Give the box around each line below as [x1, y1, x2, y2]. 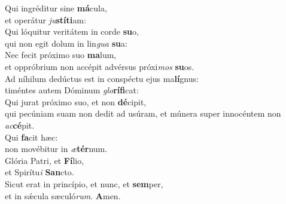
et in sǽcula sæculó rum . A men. [5, 189, 121, 202]
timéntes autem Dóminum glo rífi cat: [5, 84, 139, 96]
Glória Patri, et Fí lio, [5, 154, 84, 166]
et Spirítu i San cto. [5, 166, 74, 178]
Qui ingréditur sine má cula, [5, 2, 107, 14]
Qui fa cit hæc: [5, 130, 58, 143]
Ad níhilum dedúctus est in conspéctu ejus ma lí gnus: [5, 72, 199, 84]
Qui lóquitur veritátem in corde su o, [5, 25, 139, 38]
